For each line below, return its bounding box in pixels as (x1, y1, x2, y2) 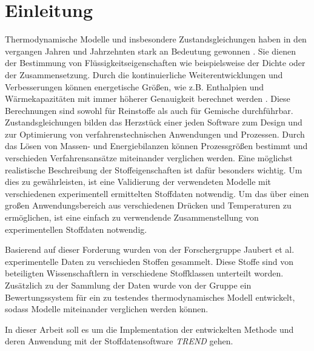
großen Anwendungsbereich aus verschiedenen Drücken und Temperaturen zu (5, 199, 292, 212)
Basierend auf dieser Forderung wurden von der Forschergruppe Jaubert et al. (5, 243, 295, 256)
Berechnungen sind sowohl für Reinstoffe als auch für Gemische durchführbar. (5, 104, 293, 116)
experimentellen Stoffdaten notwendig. (5, 222, 147, 235)
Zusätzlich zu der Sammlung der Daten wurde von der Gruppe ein (5, 279, 252, 291)
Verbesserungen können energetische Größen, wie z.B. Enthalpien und (5, 80, 264, 93)
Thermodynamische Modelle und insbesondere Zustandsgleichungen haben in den (5, 33, 307, 45)
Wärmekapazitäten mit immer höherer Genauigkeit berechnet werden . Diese (5, 92, 290, 105)
